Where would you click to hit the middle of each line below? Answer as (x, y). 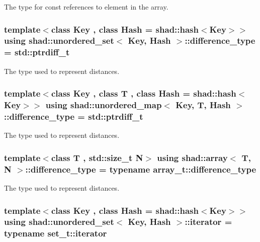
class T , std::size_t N (97, 157)
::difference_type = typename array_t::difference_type (141, 169)
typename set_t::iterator (56, 233)
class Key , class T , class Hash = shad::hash (144, 93)
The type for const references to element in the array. (86, 7)
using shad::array (192, 157)
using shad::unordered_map (104, 105)
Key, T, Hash (203, 105)
